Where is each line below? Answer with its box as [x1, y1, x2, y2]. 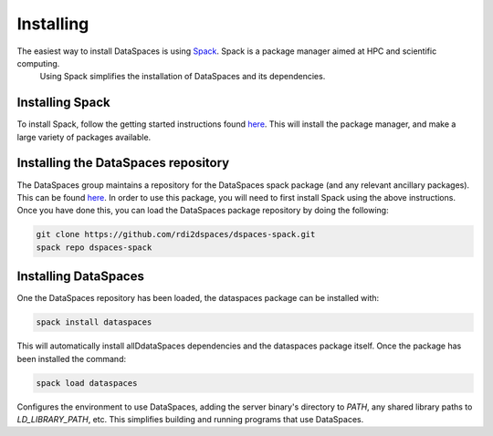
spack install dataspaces [36, 317, 152, 327]
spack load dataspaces [36, 378, 138, 388]
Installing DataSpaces [16, 269, 145, 285]
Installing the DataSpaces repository [16, 155, 230, 171]
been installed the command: [16, 353, 127, 364]
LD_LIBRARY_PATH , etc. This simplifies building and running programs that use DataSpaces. [16, 413, 364, 424]
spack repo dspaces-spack [36, 242, 152, 253]
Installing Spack [16, 95, 111, 110]
